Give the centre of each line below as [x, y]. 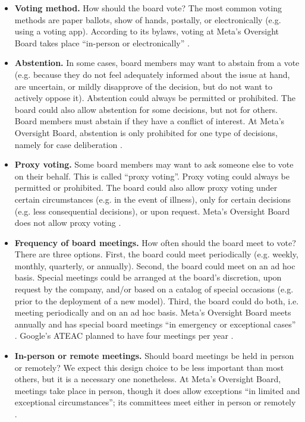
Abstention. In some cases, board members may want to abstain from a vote [157, 63]
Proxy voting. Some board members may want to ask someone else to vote [154, 164]
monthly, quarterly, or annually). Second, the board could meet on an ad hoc [155, 265]
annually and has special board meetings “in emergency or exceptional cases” [155, 324]
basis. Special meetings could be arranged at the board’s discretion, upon [148, 277]
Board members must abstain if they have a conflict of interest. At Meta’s [150, 121]
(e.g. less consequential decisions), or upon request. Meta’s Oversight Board [152, 211]
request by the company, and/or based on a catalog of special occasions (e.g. [154, 289]
